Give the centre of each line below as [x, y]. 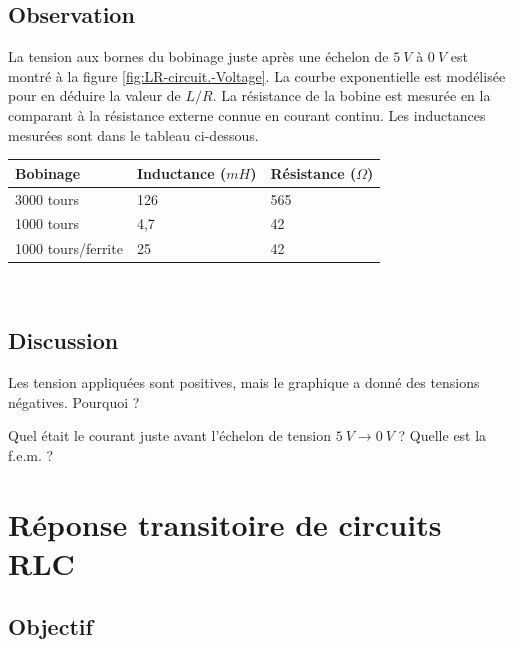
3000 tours [47, 198]
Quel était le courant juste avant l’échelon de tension [169, 435]
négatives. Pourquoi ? [74, 401]
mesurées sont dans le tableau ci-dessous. [133, 134]
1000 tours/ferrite [69, 248]
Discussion [63, 340]
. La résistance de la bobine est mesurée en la [351, 95]
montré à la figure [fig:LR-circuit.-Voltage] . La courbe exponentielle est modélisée [257, 75]
